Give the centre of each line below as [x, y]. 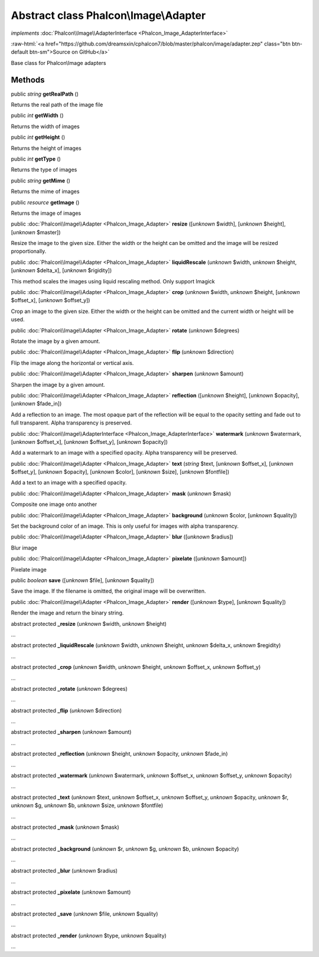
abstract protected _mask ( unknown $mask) [65, 827]
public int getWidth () [37, 116]
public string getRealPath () [45, 94]
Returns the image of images [46, 213]
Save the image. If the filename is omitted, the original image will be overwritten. [108, 591]
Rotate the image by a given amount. [56, 341]
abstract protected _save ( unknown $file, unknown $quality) [84, 914]
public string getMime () [41, 181]
